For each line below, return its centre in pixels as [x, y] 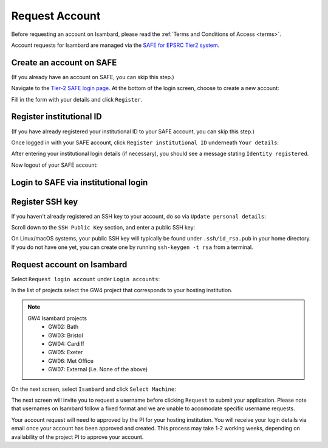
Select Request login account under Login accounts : [86, 279]
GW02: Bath [63, 327]
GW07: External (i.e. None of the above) [98, 369]
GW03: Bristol [66, 335]
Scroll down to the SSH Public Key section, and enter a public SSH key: [103, 228]
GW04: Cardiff [66, 344]
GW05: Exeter [66, 352]
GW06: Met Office [71, 361]
